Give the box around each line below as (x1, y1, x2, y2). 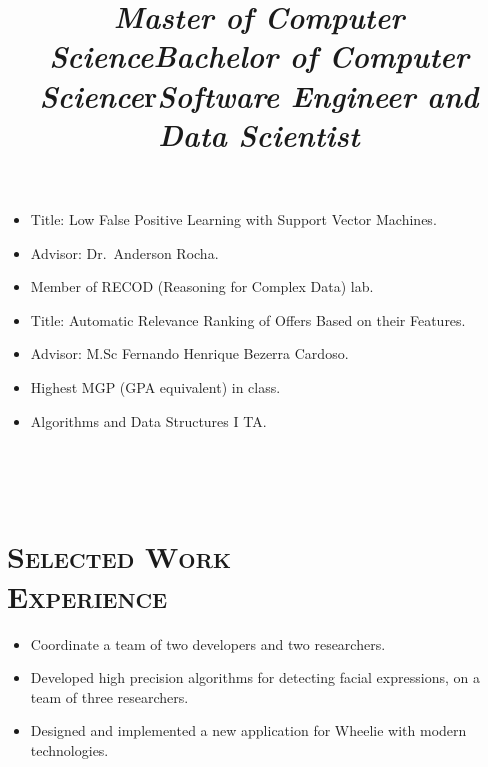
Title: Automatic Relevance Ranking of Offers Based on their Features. (30, 309, 466, 330)
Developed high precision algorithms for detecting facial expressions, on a (30, 667, 480, 688)
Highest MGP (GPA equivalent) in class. (30, 376, 281, 397)
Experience (7, 575, 168, 616)
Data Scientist (158, 113, 360, 155)
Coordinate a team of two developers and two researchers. (30, 633, 386, 654)
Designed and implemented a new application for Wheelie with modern (30, 720, 467, 741)
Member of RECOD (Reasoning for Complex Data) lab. (30, 276, 374, 297)
